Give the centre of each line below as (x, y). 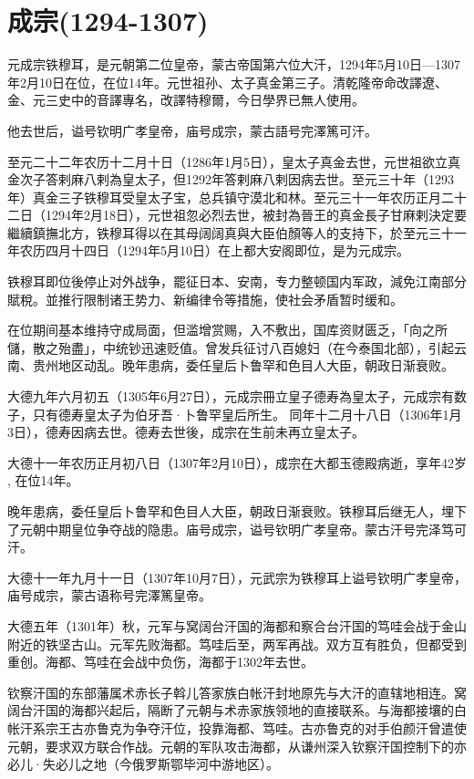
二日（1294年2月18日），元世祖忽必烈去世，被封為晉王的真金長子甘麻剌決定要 (237, 215)
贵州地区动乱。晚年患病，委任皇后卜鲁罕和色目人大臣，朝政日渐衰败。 (243, 365)
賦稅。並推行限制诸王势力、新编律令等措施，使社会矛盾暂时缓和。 (205, 299)
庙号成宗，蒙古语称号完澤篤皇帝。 (109, 595)
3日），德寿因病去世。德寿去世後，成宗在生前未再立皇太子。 (186, 432)
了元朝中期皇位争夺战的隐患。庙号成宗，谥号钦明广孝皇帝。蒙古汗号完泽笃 (231, 529)
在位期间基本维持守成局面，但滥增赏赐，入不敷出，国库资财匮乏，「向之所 (227, 330)
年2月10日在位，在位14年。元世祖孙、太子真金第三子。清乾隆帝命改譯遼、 (227, 82)
